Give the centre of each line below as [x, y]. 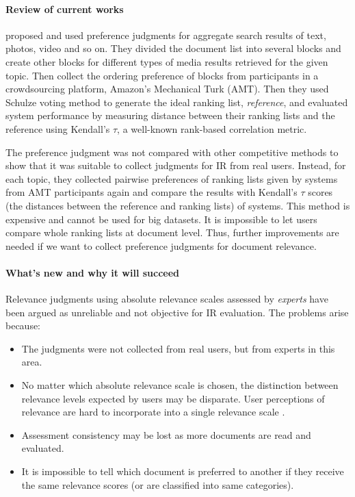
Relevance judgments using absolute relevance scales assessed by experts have [167, 299]
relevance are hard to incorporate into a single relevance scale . [153, 412]
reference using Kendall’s [58, 128]
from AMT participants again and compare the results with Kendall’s [152, 192]
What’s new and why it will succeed [93, 272]
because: [23, 326]
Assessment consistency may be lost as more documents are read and [166, 434]
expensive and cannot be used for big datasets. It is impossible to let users [161, 219]
